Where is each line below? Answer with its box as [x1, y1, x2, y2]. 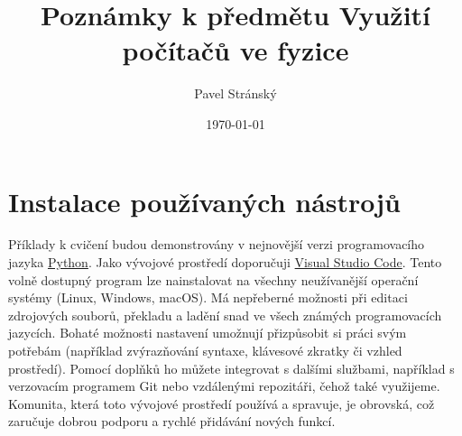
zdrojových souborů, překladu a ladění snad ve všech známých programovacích [8, 305, 442, 324]
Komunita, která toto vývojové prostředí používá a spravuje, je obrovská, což [8, 394, 435, 413]
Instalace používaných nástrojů [8, 182, 402, 219]
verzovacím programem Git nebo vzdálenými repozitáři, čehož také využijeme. [8, 376, 440, 395]
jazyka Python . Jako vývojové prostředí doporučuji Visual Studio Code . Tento [8, 253, 442, 272]
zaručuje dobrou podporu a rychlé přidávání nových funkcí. [8, 412, 336, 431]
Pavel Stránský [194, 84, 277, 103]
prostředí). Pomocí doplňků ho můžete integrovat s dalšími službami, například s [8, 358, 455, 377]
